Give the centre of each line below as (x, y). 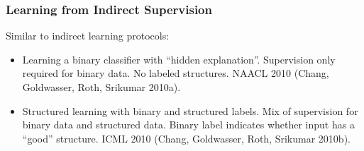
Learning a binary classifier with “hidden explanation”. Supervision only (179, 59)
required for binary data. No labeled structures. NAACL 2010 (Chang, (176, 73)
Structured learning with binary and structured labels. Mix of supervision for (190, 110)
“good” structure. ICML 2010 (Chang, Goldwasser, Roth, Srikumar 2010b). (186, 138)
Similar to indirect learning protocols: (88, 36)
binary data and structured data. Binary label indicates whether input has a (188, 125)
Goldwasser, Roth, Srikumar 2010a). (101, 87)
